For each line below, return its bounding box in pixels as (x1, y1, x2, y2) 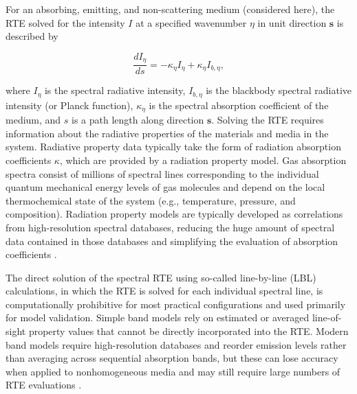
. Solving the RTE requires (211, 113, 324, 127)
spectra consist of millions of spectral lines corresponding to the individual (6, 166, 319, 181)
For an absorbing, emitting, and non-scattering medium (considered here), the (6, 2, 335, 16)
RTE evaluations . (6, 378, 82, 392)
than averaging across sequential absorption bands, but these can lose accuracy (6, 351, 338, 365)
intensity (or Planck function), (6, 97, 133, 112)
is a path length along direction (72, 113, 204, 127)
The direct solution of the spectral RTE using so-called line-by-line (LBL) (6, 270, 316, 284)
